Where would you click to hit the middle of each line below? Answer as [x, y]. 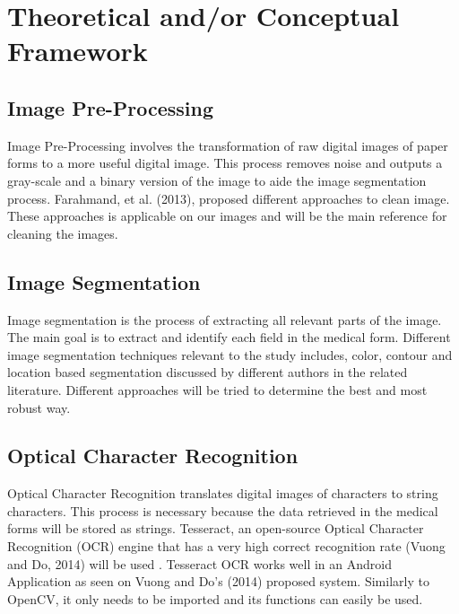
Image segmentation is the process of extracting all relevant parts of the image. [225, 319]
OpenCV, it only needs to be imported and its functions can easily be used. [215, 598]
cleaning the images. [63, 233]
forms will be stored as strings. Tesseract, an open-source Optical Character [216, 528]
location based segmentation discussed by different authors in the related [208, 372]
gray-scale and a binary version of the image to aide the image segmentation [217, 180]
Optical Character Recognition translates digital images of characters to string [223, 493]
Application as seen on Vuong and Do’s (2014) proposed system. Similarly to [218, 581]
